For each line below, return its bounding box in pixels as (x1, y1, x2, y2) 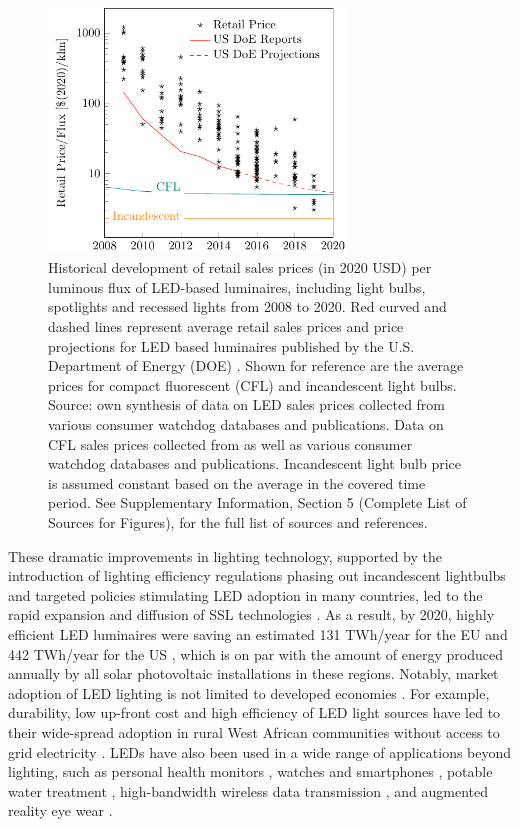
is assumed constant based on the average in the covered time (48, 472, 426, 493)
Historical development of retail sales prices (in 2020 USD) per (48, 257, 432, 278)
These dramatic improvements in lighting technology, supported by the (8, 545, 442, 566)
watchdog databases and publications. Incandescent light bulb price (48, 453, 461, 474)
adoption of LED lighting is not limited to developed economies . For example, (8, 682, 490, 703)
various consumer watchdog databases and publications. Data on (48, 414, 444, 434)
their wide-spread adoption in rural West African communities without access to (8, 721, 500, 742)
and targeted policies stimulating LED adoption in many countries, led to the (8, 584, 483, 605)
